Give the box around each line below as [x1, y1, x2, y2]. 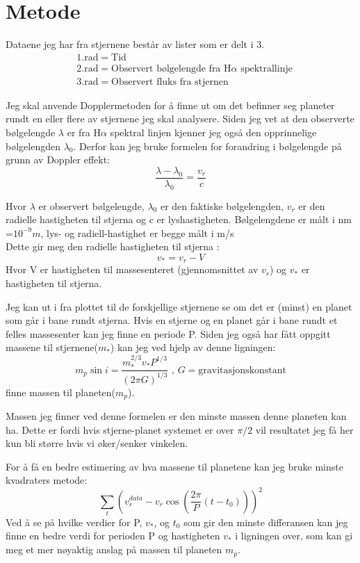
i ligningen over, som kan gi [235, 528, 353, 543]
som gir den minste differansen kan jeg [183, 514, 348, 529]
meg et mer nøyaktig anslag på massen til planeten [6, 542, 222, 557]
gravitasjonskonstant [198, 365, 286, 375]
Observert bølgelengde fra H [111, 63, 231, 74]
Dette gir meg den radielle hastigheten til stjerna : [6, 239, 220, 254]
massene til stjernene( [6, 340, 98, 354]
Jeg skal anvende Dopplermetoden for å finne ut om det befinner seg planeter [6, 97, 335, 112]
